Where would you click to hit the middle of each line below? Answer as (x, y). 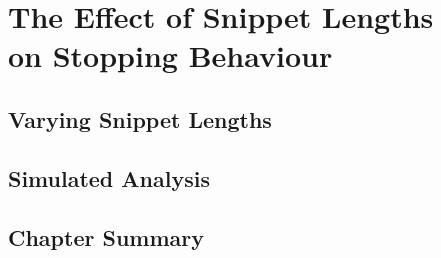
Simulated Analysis (109, 177)
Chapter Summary (106, 236)
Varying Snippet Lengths (140, 118)
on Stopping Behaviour (170, 55)
